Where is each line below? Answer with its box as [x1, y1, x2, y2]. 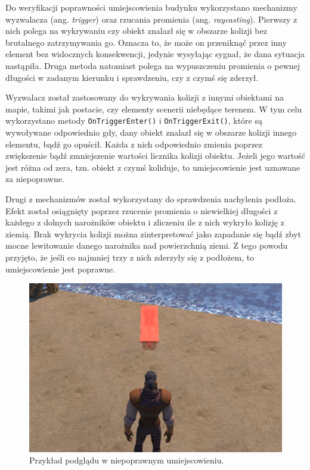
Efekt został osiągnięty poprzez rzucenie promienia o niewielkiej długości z [5, 204, 278, 217]
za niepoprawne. [5, 173, 64, 185]
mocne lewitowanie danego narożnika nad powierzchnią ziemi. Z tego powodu [5, 239, 288, 252]
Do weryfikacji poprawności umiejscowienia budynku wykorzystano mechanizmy [5, 1, 297, 13]
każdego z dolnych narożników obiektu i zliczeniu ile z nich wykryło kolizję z [5, 216, 284, 228]
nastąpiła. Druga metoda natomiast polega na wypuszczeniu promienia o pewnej [5, 59, 300, 71]
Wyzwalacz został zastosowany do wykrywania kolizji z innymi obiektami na [5, 91, 284, 104]
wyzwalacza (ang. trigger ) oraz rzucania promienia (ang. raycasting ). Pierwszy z [5, 12, 297, 25]
